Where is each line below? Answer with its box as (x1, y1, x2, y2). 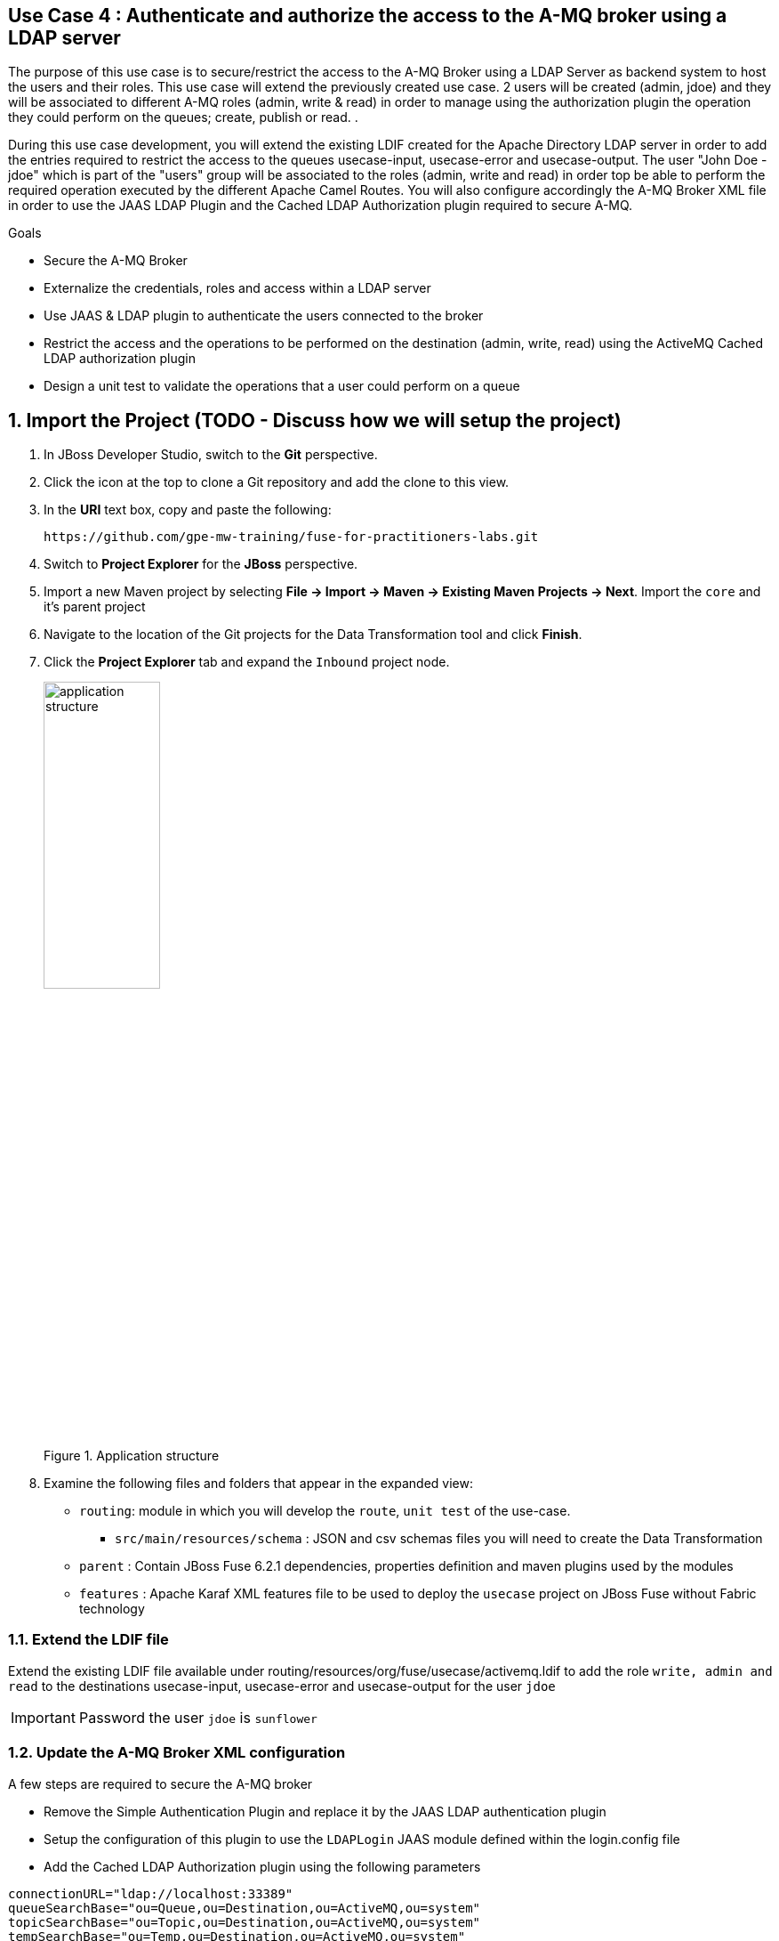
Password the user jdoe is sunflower (78, 1708, 317, 1727)
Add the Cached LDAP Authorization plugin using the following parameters (44, 1858, 481, 1874)
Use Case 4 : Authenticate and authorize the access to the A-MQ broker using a (8, 4, 727, 27)
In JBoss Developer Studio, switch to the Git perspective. (44, 447, 378, 463)
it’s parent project (44, 599, 146, 615)
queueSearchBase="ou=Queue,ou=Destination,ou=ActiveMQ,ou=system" (8, 1900, 481, 1915)
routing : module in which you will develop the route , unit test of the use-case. (79, 1503, 571, 1519)
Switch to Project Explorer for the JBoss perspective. (44, 556, 358, 572)
